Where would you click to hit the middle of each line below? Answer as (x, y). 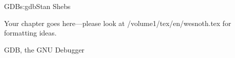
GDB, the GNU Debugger (44, 49)
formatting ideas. (30, 33)
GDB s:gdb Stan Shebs (37, 6)
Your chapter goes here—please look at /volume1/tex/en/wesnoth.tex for (118, 23)
